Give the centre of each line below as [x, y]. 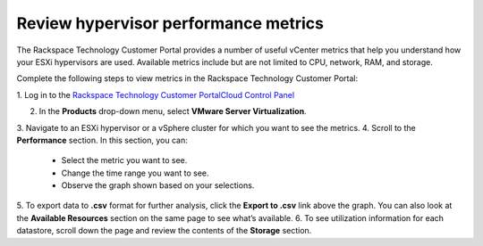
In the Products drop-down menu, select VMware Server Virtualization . [173, 111]
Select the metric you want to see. [124, 160]
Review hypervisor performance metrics [170, 23]
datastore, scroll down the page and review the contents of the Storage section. [164, 231]
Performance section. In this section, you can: [102, 140]
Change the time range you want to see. [135, 173]
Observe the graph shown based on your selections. [158, 185]
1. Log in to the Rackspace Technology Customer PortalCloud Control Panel [156, 94]
